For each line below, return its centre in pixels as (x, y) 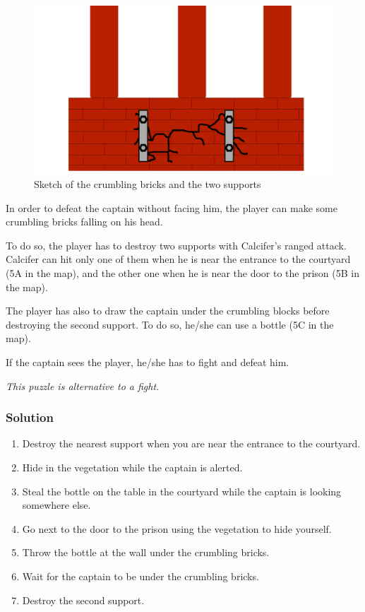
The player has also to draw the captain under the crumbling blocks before (168, 311)
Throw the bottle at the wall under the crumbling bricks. (146, 552)
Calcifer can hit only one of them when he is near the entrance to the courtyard (178, 259)
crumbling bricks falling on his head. (84, 222)
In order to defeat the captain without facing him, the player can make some (172, 207)
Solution (30, 417)
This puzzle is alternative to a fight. (83, 386)
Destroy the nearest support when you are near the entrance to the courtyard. (191, 443)
